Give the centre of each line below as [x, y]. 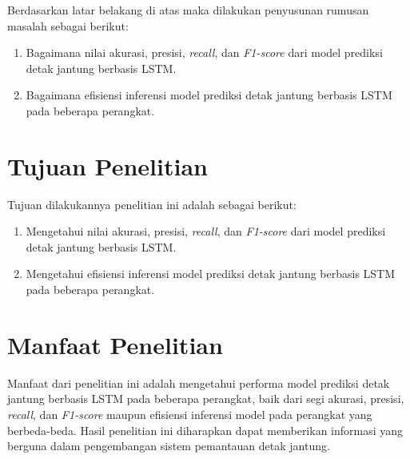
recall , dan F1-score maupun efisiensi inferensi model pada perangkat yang [190, 414]
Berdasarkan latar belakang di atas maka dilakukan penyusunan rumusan [188, 10]
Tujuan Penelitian [107, 165]
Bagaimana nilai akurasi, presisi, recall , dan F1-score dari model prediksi [204, 52]
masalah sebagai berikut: [68, 25]
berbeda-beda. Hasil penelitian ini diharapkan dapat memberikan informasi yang [205, 430]
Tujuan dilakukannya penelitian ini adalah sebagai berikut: [152, 204]
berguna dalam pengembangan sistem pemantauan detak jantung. [169, 446]
